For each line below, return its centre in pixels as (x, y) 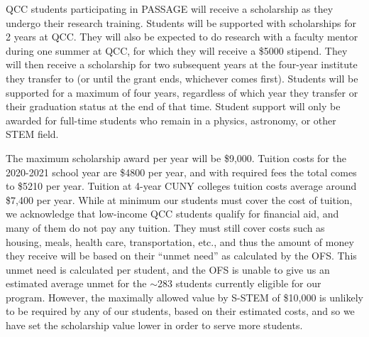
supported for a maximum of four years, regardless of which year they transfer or (182, 92)
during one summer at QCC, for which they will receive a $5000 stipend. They (177, 50)
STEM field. (32, 134)
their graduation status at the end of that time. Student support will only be (173, 106)
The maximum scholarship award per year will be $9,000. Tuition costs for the (176, 157)
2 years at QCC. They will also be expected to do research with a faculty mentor (182, 37)
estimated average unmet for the (76, 283)
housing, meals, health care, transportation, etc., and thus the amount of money (180, 241)
